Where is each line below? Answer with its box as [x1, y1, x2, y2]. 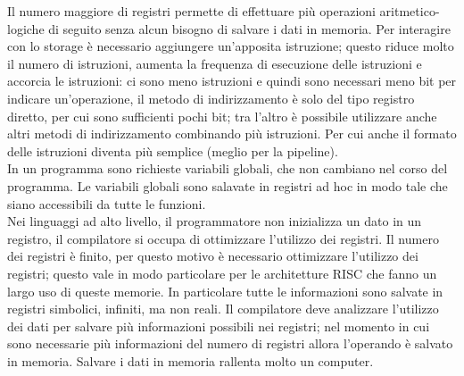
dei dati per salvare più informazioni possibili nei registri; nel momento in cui [7, 316, 430, 335]
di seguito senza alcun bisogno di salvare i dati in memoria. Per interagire [48, 19, 451, 38]
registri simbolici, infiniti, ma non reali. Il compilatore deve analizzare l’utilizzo [7, 299, 439, 318]
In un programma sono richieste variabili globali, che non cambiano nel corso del [7, 159, 448, 178]
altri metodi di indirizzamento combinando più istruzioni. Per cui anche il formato [7, 124, 457, 143]
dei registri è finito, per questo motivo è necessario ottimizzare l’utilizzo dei [7, 246, 418, 265]
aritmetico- [379, 2, 440, 20]
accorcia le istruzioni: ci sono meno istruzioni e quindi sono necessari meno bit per [7, 71, 457, 90]
